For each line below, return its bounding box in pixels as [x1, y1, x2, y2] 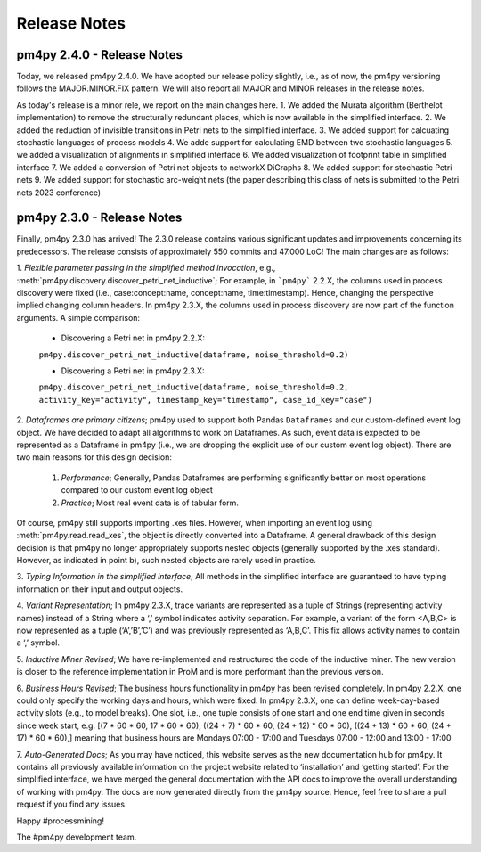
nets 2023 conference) [16, 187, 102, 198]
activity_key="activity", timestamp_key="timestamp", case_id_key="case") [38, 395, 373, 405]
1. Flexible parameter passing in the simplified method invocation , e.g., [16, 263, 276, 274]
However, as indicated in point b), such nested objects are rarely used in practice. [16, 555, 316, 566]
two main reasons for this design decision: [16, 452, 173, 463]
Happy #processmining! [16, 815, 104, 826]
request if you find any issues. [16, 799, 127, 810]
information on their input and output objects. [16, 584, 183, 594]
